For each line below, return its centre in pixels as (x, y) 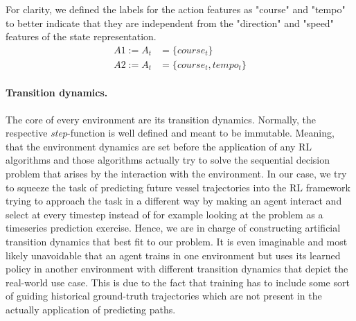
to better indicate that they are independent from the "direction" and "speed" (170, 23)
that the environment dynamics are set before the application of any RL (159, 146)
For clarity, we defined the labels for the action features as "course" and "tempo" (176, 9)
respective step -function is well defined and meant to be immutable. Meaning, (170, 133)
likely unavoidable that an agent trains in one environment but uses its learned (173, 255)
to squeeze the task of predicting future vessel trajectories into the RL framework (178, 187)
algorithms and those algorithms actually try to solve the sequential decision (168, 160)
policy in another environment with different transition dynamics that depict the (177, 269)
